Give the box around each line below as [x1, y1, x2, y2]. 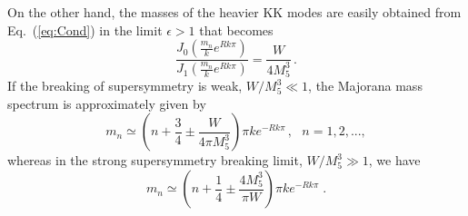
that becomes [199, 20, 274, 39]
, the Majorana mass [308, 76, 423, 95]
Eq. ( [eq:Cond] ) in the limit [7, 20, 163, 39]
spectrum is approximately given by [7, 93, 206, 113]
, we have [368, 151, 421, 170]
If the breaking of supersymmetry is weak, [7, 76, 243, 95]
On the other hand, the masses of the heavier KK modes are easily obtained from [7, 3, 462, 21]
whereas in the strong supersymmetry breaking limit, [7, 151, 303, 170]
